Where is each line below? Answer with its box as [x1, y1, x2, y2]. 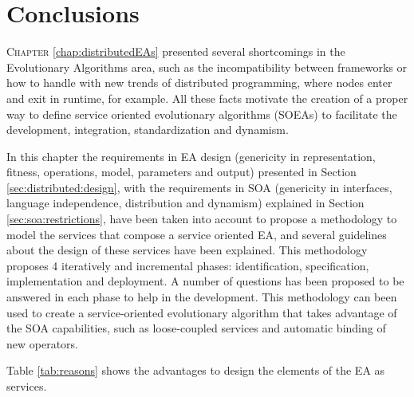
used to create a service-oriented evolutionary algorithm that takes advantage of [6, 304, 397, 320]
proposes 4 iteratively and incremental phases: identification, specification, [6, 257, 369, 273]
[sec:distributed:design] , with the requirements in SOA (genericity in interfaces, [6, 179, 392, 195]
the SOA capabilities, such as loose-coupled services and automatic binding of [6, 320, 386, 336]
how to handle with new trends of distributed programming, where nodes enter [6, 74, 392, 91]
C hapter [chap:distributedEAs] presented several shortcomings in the [6, 43, 345, 60]
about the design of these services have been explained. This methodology [6, 242, 368, 258]
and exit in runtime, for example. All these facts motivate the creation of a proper [6, 89, 408, 106]
